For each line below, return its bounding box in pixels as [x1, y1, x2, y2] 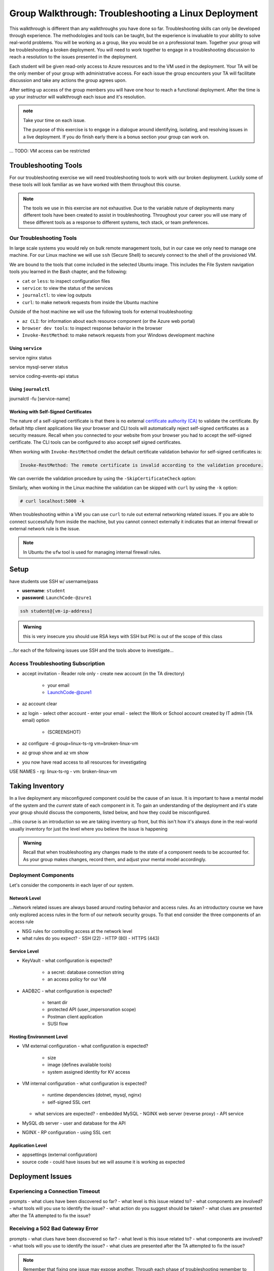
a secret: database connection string [47, 969, 124, 975]
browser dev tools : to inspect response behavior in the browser [22, 325, 162, 331]
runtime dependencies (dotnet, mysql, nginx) [47, 1092, 142, 1098]
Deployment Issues [9, 1172, 72, 1181]
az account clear [22, 701, 57, 707]
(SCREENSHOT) [47, 729, 81, 735]
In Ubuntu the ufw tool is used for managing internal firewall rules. [23, 549, 161, 555]
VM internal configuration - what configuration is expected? [22, 1080, 147, 1086]
